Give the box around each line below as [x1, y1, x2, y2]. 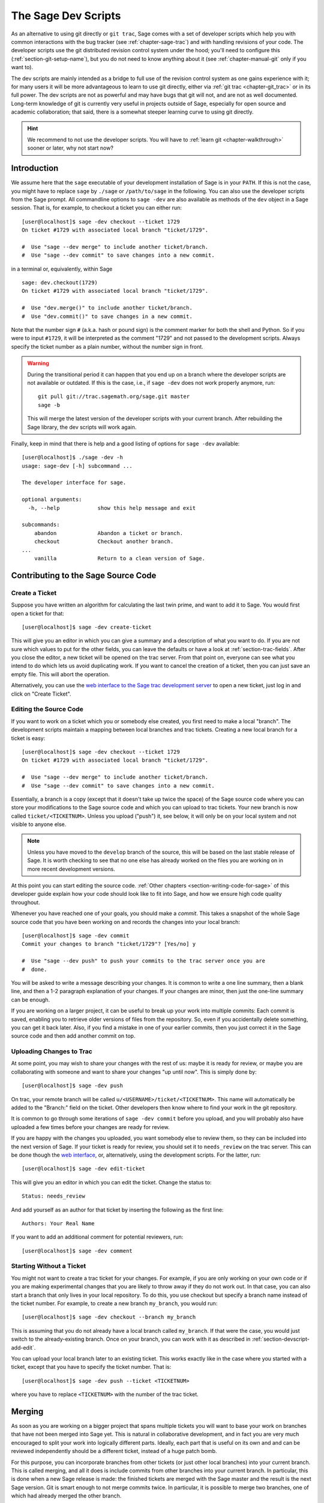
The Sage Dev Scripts [11, 9, 121, 22]
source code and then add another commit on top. [11, 1032, 136, 1039]
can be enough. [11, 996, 50, 1003]
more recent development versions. [27, 865, 115, 872]
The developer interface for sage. [22, 479, 127, 486]
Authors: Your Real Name [22, 1220, 95, 1226]
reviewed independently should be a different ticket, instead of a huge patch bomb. [11, 1448, 217, 1455]
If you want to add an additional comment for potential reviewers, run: [11, 1233, 184, 1241]
